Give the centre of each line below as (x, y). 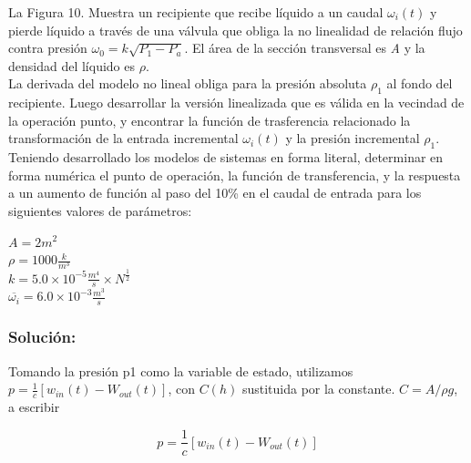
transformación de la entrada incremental (123, 138)
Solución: (42, 337)
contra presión (48, 48)
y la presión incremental (353, 138)
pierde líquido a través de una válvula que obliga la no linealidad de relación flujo (235, 30)
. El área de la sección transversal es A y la (305, 48)
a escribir (34, 406)
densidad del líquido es (72, 65)
